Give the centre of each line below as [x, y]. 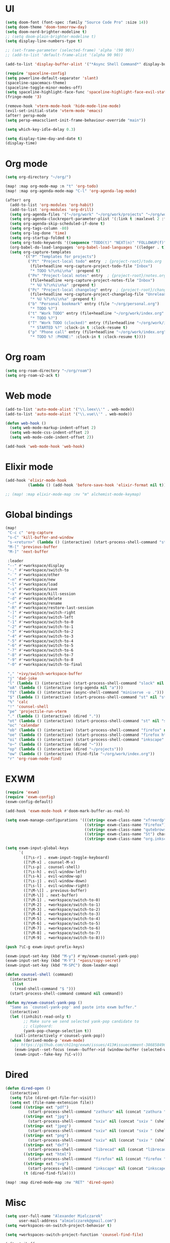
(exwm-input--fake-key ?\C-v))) [48, 1055]
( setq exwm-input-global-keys [37, 848]
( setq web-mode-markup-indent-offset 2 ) [53, 428]
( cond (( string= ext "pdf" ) [39, 1107]
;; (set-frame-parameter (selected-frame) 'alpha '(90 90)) [70, 50]
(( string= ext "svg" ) [46, 1164]
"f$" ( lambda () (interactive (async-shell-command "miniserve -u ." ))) [86, 693]
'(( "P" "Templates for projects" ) [60, 257]
